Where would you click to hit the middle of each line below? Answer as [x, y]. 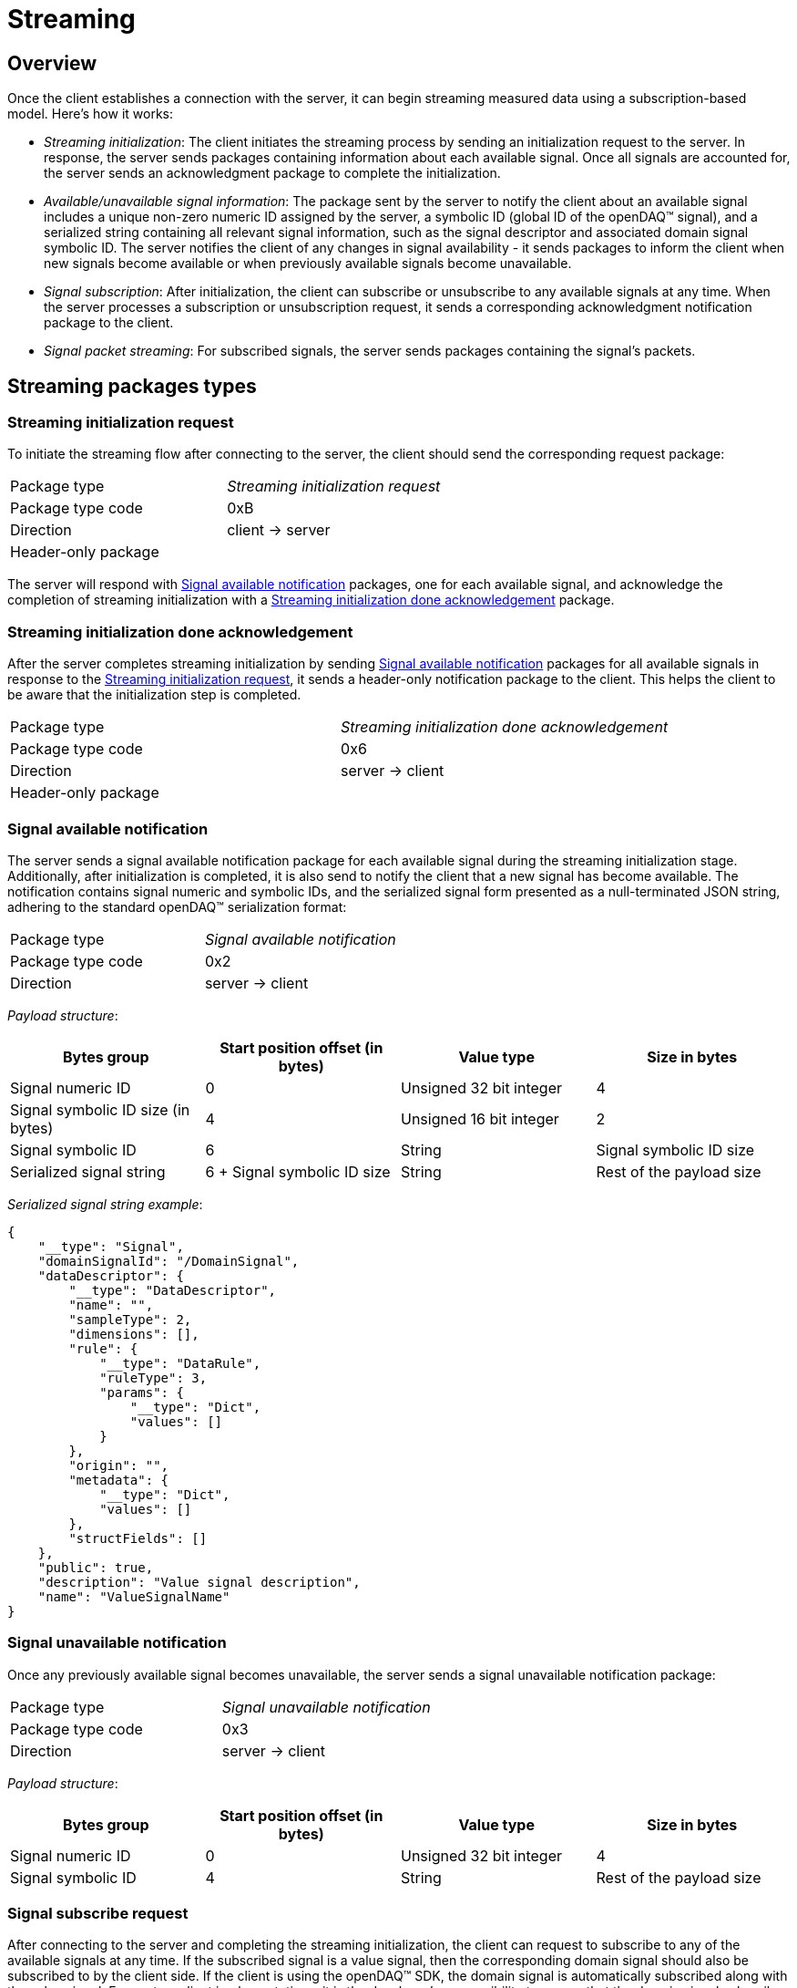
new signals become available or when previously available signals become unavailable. [308, 264]
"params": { [142, 1392]
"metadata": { [119, 1480]
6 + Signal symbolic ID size [298, 1171]
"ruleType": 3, [153, 1377]
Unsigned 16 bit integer [480, 1118]
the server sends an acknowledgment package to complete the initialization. [272, 173]
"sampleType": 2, [130, 1319]
